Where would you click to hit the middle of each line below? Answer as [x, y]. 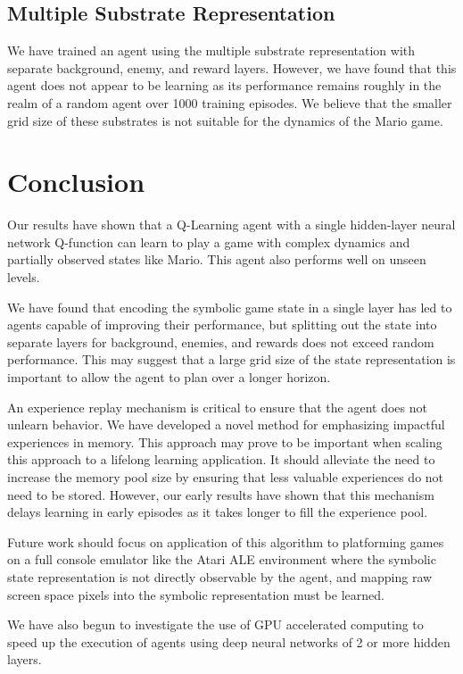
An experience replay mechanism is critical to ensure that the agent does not [217, 407]
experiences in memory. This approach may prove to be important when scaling [225, 441]
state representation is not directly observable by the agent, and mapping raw [220, 576]
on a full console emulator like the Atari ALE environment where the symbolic [222, 559]
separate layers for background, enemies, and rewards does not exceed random [221, 341]
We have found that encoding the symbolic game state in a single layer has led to [230, 307]
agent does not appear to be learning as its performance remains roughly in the [224, 85]
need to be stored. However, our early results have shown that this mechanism [221, 494]
